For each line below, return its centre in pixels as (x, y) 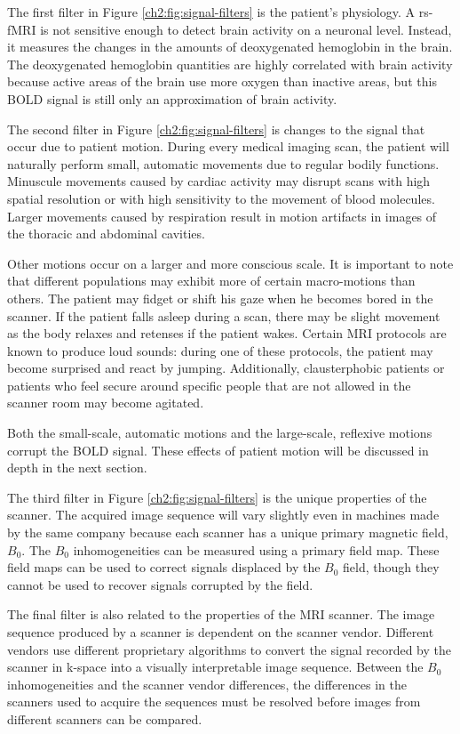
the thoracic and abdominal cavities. (106, 234)
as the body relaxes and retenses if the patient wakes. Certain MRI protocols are (227, 333)
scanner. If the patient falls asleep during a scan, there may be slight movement (224, 315)
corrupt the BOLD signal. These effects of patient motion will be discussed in (218, 450)
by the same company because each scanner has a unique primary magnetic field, (228, 532)
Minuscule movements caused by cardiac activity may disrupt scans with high (219, 181)
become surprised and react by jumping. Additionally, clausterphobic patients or (226, 368)
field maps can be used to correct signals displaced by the (164, 567)
